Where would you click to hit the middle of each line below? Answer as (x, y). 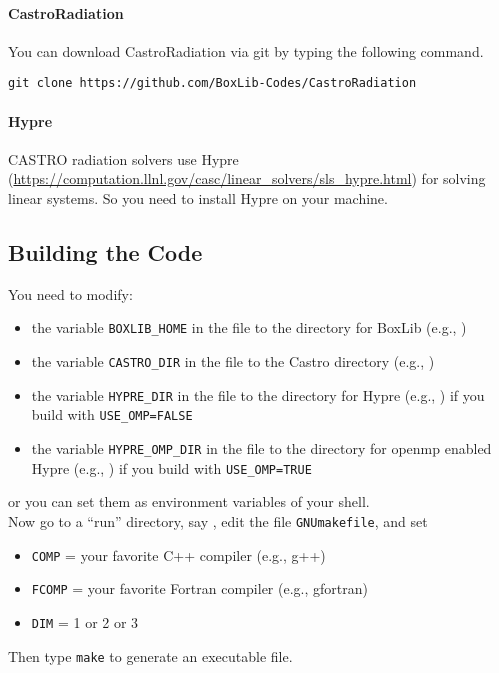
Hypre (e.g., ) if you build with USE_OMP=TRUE (171, 467)
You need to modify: (70, 293)
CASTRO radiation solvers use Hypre (123, 158)
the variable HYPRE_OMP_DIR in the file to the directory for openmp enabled (261, 448)
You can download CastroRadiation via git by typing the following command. (246, 50)
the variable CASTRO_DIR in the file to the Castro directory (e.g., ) (233, 361)
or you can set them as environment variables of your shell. (189, 501)
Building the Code (105, 252)
